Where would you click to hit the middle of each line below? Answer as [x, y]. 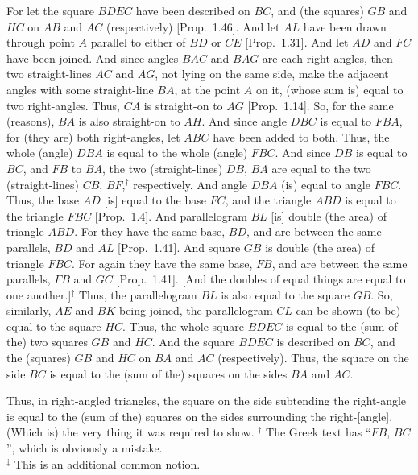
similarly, [29, 310]
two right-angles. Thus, [63, 105]
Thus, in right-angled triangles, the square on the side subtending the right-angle [207, 401]
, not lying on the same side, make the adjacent [272, 74]
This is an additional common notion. [107, 463]
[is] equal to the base [155, 200]
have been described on [193, 10]
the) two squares [47, 342]
